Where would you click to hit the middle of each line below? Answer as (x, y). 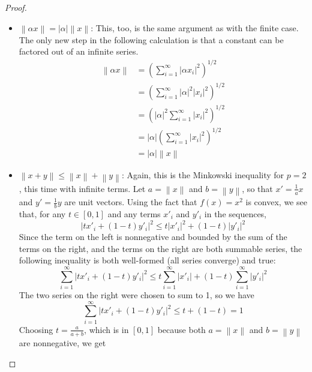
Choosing (36, 329)
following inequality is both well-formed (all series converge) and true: (147, 260)
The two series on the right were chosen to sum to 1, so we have (136, 294)
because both (181, 329)
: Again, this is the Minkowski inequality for (203, 175)
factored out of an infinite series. (79, 51)
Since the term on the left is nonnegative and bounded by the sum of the (153, 237)
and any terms (134, 213)
